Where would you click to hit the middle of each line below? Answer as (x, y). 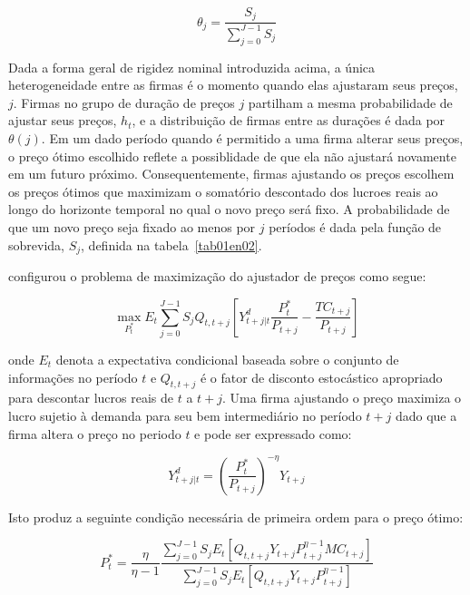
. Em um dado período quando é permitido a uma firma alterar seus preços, (252, 138)
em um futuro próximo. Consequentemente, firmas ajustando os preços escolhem (231, 174)
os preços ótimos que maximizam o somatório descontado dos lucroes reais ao (223, 191)
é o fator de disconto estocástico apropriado (321, 377)
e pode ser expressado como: (273, 433)
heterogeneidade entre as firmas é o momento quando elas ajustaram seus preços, (233, 85)
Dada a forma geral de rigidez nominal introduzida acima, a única (192, 67)
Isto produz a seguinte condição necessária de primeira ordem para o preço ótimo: (236, 517)
